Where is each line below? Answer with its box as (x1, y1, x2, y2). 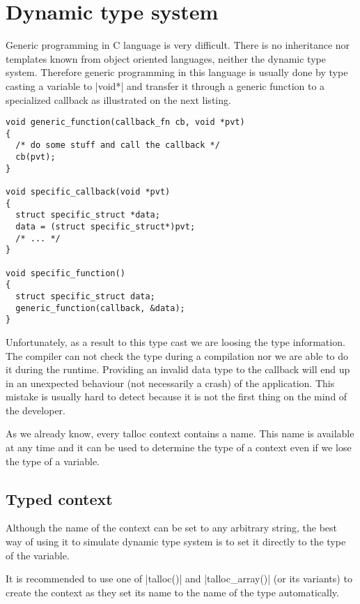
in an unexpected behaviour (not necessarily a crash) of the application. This (6, 375, 335, 390)
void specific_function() (6, 268, 125, 278)
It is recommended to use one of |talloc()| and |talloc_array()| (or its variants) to (6, 571, 352, 586)
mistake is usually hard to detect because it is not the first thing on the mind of (6, 389, 347, 404)
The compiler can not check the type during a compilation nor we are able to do (6, 348, 349, 363)
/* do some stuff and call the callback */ (15, 140, 220, 151)
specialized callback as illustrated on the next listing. (6, 92, 231, 107)
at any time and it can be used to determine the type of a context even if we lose (6, 440, 352, 455)
